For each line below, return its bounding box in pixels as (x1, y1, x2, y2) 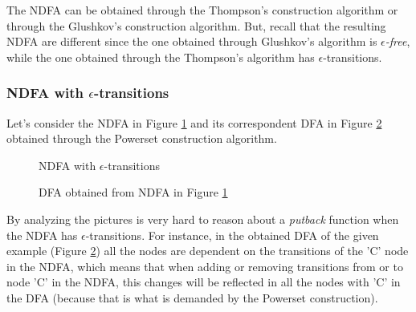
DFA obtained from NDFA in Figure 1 (39, 184, 228, 201)
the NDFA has (6, 226, 78, 243)
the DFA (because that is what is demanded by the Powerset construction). (6, 289, 378, 306)
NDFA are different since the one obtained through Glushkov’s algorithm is (6, 33, 377, 50)
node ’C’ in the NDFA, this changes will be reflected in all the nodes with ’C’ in (6, 274, 401, 290)
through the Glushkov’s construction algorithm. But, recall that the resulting (6, 17, 386, 34)
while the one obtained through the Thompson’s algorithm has (6, 48, 315, 65)
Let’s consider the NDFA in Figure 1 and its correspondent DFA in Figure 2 (6, 114, 382, 131)
